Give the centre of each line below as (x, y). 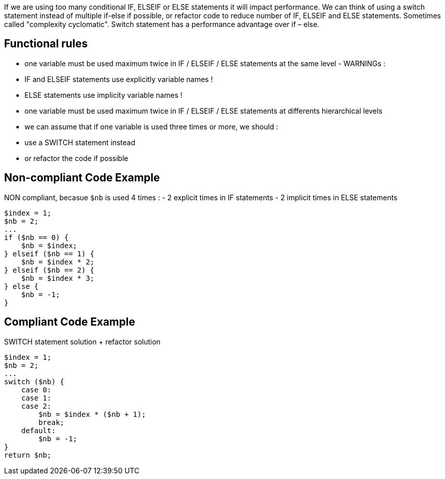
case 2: (36, 406)
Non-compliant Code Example (82, 178)
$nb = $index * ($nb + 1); (92, 414)
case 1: (36, 398)
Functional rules (46, 44)
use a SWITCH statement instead (80, 142)
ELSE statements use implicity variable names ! (103, 95)
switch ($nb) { (34, 381)
